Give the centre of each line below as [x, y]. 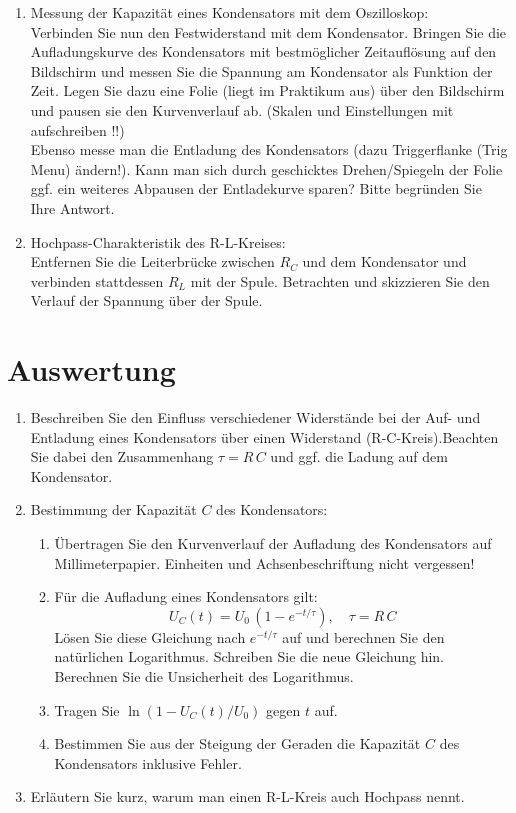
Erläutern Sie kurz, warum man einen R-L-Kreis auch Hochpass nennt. [247, 796]
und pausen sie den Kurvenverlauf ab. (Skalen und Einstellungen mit [242, 109]
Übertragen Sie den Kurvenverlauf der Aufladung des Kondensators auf [273, 543]
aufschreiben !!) [77, 129]
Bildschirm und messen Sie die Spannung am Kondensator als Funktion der [261, 70]
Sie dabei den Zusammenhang [122, 456]
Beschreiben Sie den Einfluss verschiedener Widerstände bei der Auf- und [255, 417]
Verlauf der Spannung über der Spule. [146, 300]
